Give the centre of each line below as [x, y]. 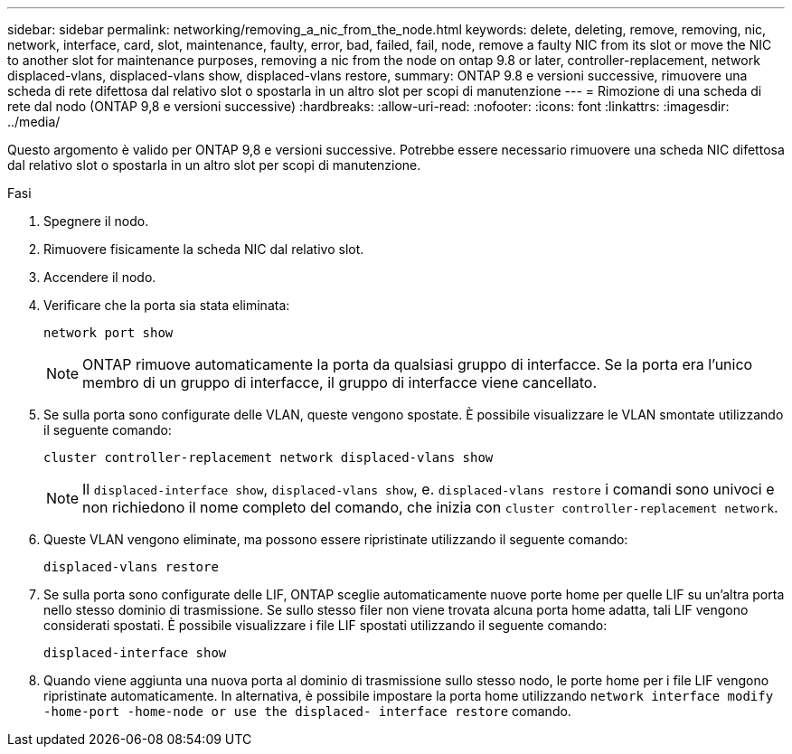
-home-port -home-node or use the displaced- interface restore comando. [307, 711]
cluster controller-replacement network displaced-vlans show [269, 457]
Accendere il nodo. [100, 277]
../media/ [34, 122]
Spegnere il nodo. [96, 221]
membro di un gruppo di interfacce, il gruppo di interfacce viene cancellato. [340, 382]
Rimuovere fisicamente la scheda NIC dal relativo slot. [204, 249]
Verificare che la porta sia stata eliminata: [167, 305]
